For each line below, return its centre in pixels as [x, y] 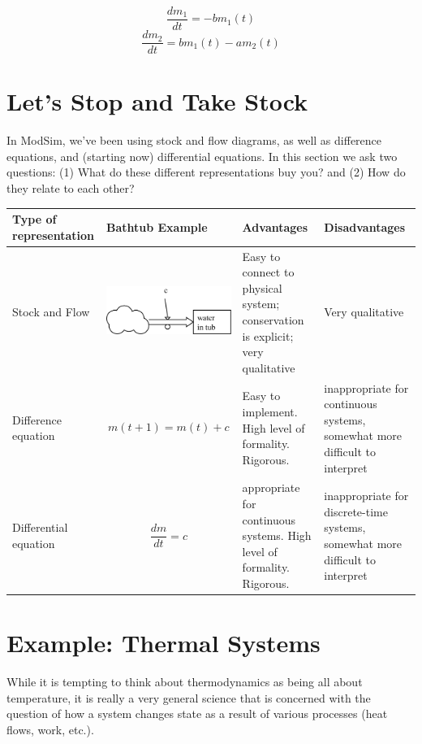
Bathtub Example [157, 226]
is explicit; [268, 335]
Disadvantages [365, 226]
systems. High [277, 535]
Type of [34, 219]
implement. [270, 411]
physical [262, 287]
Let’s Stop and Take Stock [157, 101]
